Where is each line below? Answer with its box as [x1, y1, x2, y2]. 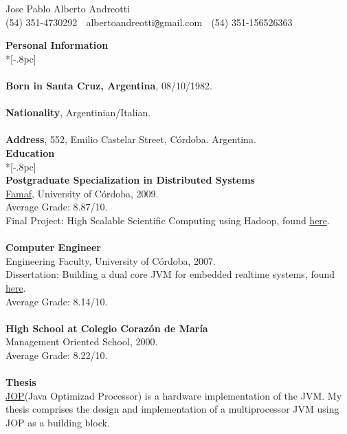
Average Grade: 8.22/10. [5, 347, 108, 362]
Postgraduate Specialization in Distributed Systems [5, 173, 255, 187]
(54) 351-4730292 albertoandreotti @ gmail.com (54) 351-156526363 [5, 14, 293, 29]
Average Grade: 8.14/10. [5, 294, 108, 308]
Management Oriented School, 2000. [5, 334, 158, 349]
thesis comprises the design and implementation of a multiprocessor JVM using [5, 402, 339, 416]
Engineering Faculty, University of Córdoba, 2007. [5, 253, 216, 268]
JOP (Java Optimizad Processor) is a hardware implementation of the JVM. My [5, 388, 342, 402]
